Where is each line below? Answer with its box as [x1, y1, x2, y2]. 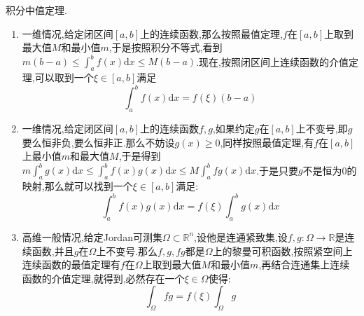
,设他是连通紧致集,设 [194, 229, 288, 244]
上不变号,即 [295, 121, 348, 135]
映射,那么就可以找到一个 [22, 179, 133, 193]
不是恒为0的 [302, 163, 357, 177]
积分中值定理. [6, 3, 67, 17]
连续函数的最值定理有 [22, 257, 120, 272]
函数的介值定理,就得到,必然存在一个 [22, 270, 185, 285]
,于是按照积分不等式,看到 [108, 40, 223, 55]
